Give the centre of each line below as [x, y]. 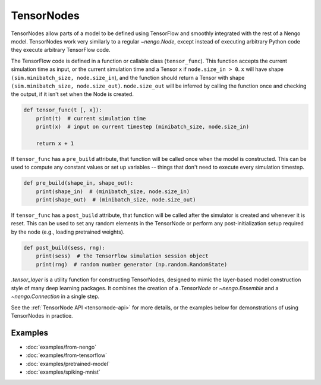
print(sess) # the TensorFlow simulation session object [122, 256]
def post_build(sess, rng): [64, 248]
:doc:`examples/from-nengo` [61, 347]
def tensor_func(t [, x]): [63, 110]
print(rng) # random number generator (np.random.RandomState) [132, 264]
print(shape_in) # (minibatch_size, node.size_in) [113, 191]
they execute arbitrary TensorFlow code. [61, 50]
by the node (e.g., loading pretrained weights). [68, 232]
